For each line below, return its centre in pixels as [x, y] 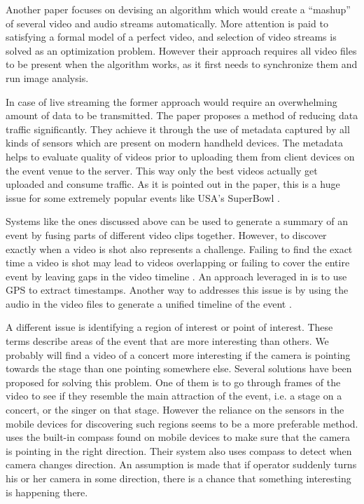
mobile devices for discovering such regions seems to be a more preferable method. [182, 423]
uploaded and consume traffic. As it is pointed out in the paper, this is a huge [173, 184]
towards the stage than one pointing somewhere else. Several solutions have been [179, 368]
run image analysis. [47, 77]
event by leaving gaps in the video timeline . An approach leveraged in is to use [176, 276]
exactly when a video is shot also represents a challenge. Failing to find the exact [179, 248]
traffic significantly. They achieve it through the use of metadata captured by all [178, 129]
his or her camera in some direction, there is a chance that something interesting [178, 478]
